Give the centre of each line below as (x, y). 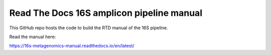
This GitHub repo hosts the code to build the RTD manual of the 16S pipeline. (89, 28)
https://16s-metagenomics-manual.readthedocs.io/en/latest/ (72, 46)
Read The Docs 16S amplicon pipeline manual (106, 13)
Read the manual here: (33, 37)
